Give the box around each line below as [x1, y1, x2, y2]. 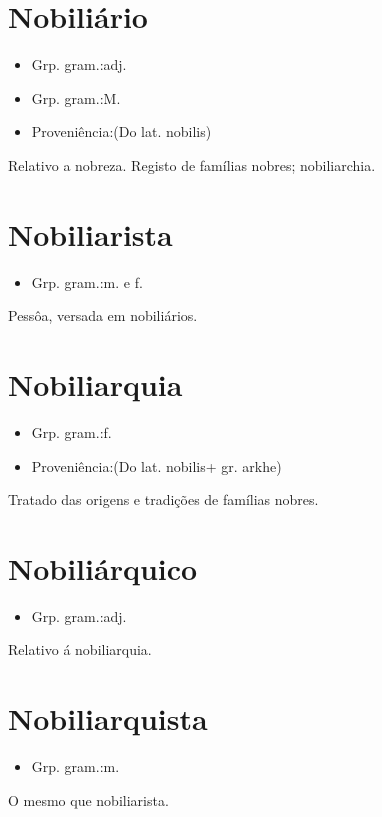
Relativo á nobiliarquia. [8, 639, 152, 660]
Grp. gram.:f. [31, 421, 112, 442]
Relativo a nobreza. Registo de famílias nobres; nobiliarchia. [8, 154, 376, 175]
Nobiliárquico [8, 547, 198, 588]
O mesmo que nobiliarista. [8, 789, 169, 810]
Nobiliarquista [8, 698, 208, 739]
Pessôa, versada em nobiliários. [8, 305, 198, 326]
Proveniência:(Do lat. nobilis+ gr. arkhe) [31, 455, 282, 476]
